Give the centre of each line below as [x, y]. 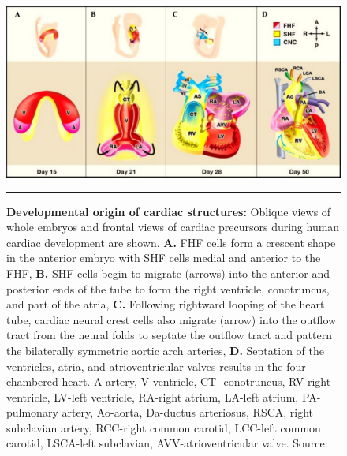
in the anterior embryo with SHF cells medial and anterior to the [164, 258]
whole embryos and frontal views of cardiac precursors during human [173, 227]
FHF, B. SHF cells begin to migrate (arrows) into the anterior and [168, 273]
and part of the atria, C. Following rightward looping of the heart [166, 304]
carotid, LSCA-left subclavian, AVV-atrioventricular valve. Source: [167, 443]
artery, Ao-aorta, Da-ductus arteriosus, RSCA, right [188, 412]
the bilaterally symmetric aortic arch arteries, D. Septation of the [165, 350]
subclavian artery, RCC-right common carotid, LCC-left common [164, 427]
